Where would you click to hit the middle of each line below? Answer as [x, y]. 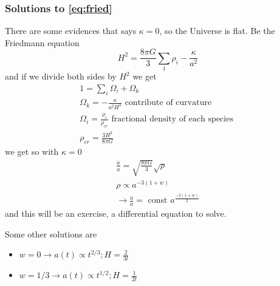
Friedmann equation [42, 42]
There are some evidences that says [71, 31]
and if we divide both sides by [61, 76]
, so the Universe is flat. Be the [217, 31]
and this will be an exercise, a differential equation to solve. [116, 213]
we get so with [32, 152]
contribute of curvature [168, 103]
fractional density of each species [172, 119]
